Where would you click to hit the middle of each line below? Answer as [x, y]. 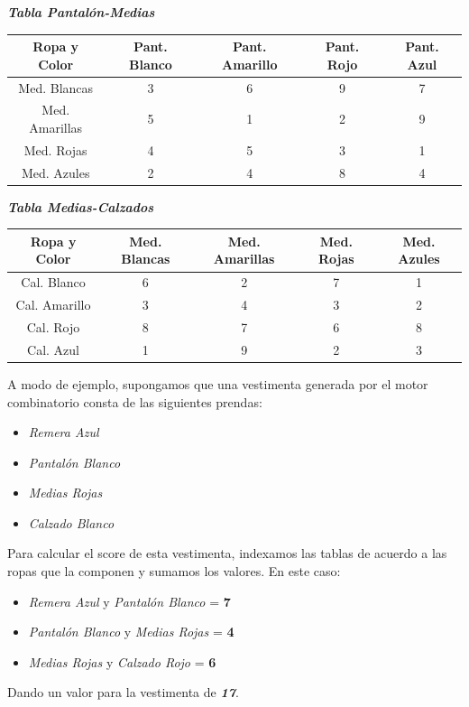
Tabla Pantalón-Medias [81, 12]
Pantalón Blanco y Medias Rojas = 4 [131, 632]
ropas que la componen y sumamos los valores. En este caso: [174, 571]
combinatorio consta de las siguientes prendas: [135, 401]
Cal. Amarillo [53, 305]
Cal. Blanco [53, 282]
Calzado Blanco [71, 522]
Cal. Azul [53, 349]
